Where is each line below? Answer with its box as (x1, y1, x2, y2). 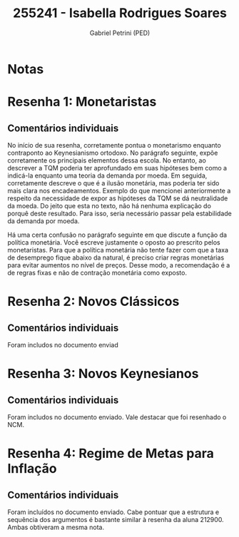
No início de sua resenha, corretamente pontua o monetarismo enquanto (7, 140, 221, 149)
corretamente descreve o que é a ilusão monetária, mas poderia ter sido (7, 178, 220, 187)
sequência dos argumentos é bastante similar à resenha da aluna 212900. (7, 515, 224, 523)
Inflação (7, 461, 57, 477)
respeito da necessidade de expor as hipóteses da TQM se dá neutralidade (7, 194, 228, 203)
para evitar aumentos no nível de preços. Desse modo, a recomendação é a (7, 260, 230, 269)
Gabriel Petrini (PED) (89, 29, 151, 37)
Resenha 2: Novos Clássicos (7, 294, 180, 310)
